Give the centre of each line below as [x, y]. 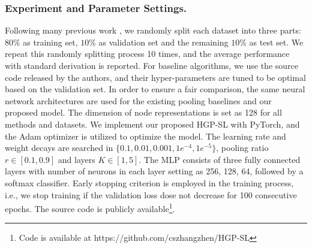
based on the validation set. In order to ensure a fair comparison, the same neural [155, 89]
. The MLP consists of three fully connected [220, 159]
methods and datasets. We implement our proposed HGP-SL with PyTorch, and [152, 124]
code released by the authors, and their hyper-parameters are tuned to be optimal [155, 77]
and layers [76, 159]
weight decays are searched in [59, 148]
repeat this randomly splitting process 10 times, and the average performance [147, 54]
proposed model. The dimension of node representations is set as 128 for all [143, 112]
